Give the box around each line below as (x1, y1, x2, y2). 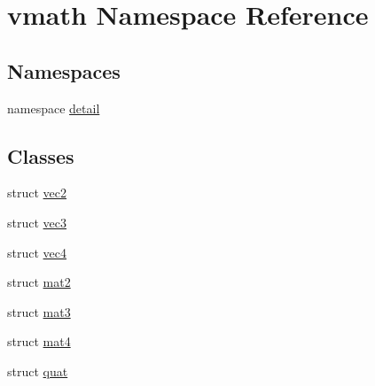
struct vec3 (7, 212, 66, 231)
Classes (7, 142, 74, 169)
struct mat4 (7, 332, 71, 351)
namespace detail (7, 98, 100, 117)
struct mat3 (7, 302, 71, 320)
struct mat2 (7, 273, 71, 291)
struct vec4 (7, 243, 66, 261)
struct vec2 (7, 183, 66, 202)
